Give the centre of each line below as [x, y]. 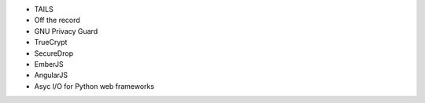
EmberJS [49, 64]
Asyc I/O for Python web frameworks [94, 86]
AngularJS [51, 75]
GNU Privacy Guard [66, 31]
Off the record [57, 20]
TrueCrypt [51, 42]
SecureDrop [54, 53]
